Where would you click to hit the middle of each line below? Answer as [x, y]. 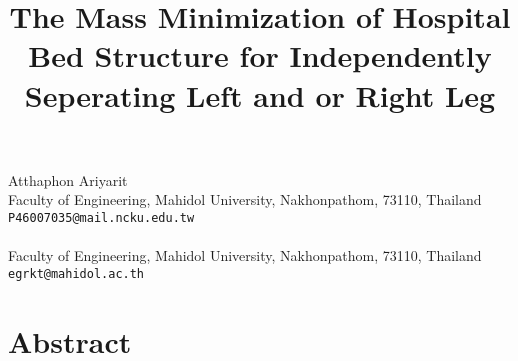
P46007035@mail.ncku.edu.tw [101, 217]
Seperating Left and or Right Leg [260, 94]
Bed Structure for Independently [260, 55]
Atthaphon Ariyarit [68, 179]
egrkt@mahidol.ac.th [76, 273]
